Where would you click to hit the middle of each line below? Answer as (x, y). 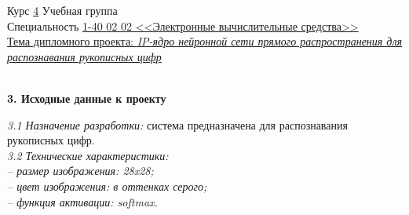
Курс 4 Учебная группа (62, 10)
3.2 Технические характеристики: (88, 155)
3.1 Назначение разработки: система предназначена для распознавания (177, 124)
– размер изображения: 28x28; (80, 171)
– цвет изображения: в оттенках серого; (107, 186)
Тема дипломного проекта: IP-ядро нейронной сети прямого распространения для (205, 41)
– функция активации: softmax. (82, 201)
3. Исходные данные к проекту (87, 98)
